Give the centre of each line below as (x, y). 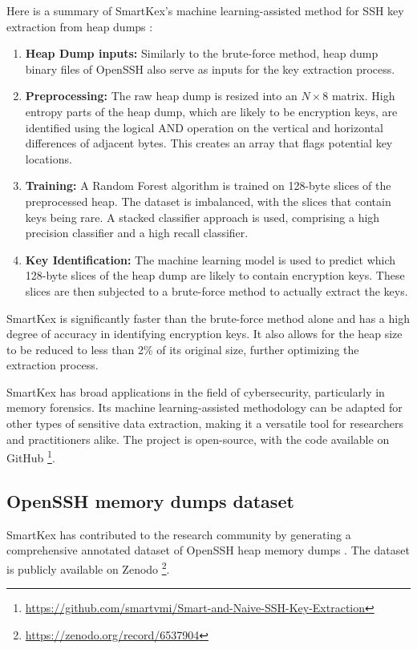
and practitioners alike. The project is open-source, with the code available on (198, 439)
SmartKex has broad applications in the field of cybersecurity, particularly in (196, 391)
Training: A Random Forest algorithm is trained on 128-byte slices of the (208, 185)
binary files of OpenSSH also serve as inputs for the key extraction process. (210, 69)
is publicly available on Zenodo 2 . (88, 567)
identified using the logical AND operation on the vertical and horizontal (204, 127)
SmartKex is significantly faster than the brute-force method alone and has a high (208, 318)
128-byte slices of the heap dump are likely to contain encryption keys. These (215, 275)
